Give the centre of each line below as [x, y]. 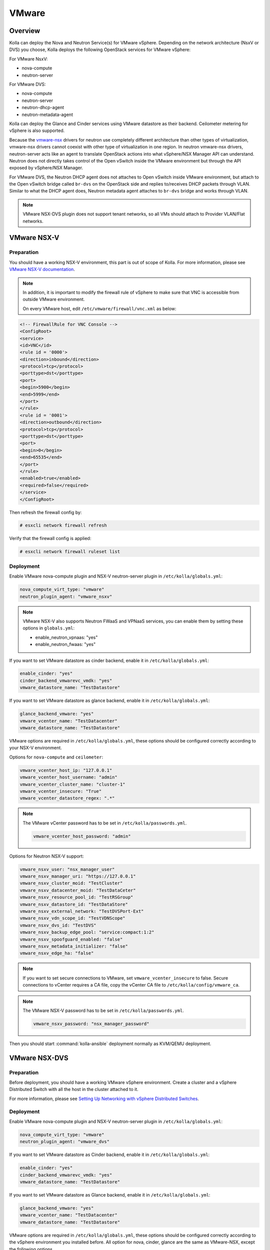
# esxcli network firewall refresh [63, 525]
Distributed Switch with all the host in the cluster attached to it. [74, 1089]
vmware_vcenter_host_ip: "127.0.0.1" [66, 770]
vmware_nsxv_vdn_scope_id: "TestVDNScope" [72, 918]
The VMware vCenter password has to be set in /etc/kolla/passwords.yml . [105, 823]
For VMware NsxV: [28, 59]
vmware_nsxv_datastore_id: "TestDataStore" [74, 904]
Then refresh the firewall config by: [45, 512]
